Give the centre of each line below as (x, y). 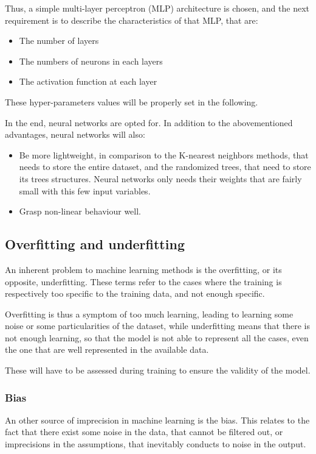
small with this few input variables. (85, 190)
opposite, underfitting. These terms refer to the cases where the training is (143, 281)
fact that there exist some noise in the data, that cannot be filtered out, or (144, 432)
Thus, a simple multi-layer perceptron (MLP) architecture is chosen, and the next (157, 8)
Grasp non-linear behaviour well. (80, 211)
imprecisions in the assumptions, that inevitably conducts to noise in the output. (156, 444)
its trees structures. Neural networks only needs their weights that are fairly (160, 178)
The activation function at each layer (88, 81)
